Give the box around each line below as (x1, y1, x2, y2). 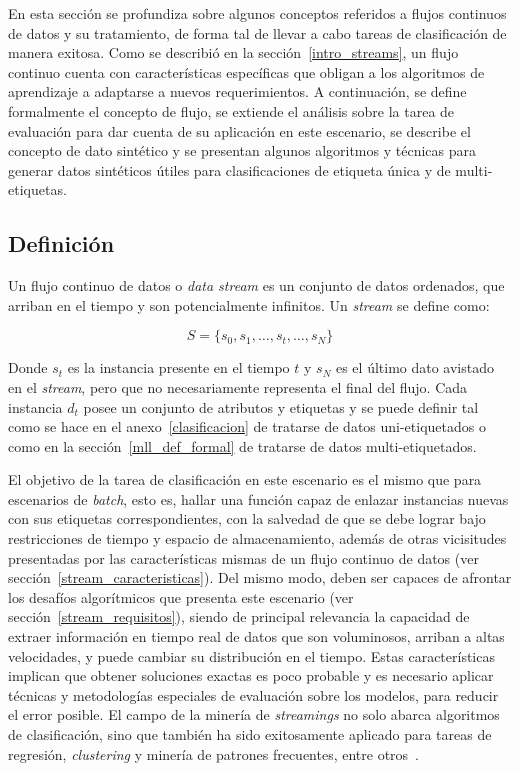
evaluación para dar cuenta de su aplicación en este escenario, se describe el (8, 120, 471, 141)
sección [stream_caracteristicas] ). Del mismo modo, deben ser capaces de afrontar (8, 567, 512, 588)
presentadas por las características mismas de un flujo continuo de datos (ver (8, 547, 479, 568)
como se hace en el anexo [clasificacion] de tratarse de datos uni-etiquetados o (8, 416, 486, 437)
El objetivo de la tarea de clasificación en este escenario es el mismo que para (8, 469, 482, 490)
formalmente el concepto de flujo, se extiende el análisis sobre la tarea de (8, 100, 455, 121)
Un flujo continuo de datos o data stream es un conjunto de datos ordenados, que (8, 275, 505, 296)
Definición (8, 228, 115, 259)
